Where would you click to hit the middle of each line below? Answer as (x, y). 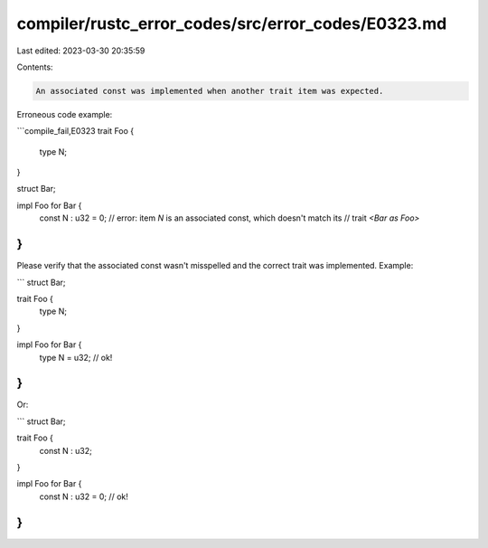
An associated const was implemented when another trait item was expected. (210, 91)
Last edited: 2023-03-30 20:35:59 (81, 51)
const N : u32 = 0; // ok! (84, 496)
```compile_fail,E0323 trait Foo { (75, 131)
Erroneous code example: (65, 114)
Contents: (35, 67)
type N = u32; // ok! (76, 357)
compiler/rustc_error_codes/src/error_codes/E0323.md (232, 24)
